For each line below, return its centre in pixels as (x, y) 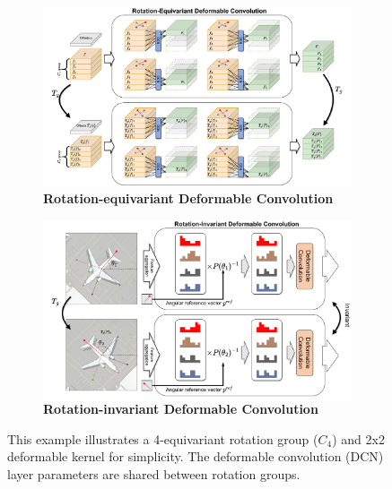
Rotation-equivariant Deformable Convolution (188, 198)
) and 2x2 (358, 438)
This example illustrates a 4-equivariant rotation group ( (163, 438)
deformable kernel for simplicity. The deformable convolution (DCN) (196, 456)
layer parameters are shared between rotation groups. (154, 473)
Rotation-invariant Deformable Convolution (181, 409)
